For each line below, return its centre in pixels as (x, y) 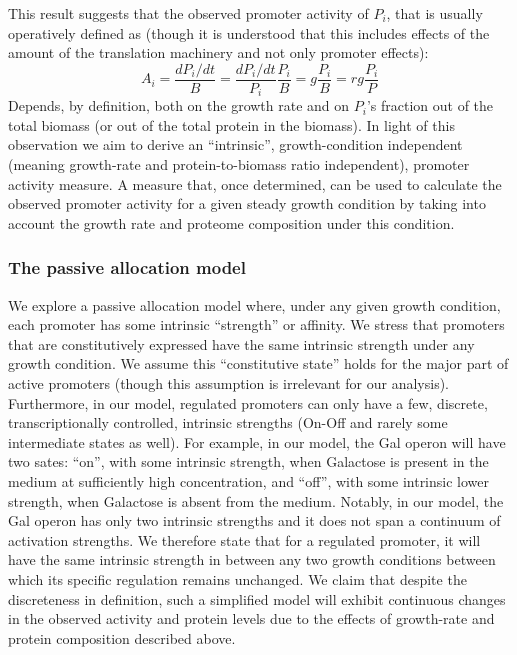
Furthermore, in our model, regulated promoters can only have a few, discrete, (248, 402)
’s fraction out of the (430, 105)
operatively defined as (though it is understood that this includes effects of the (249, 32)
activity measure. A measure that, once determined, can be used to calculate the (255, 183)
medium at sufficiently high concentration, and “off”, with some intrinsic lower (248, 481)
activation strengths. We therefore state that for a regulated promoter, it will (244, 539)
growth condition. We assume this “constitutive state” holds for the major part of (258, 363)
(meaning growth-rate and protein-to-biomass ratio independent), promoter (239, 164)
